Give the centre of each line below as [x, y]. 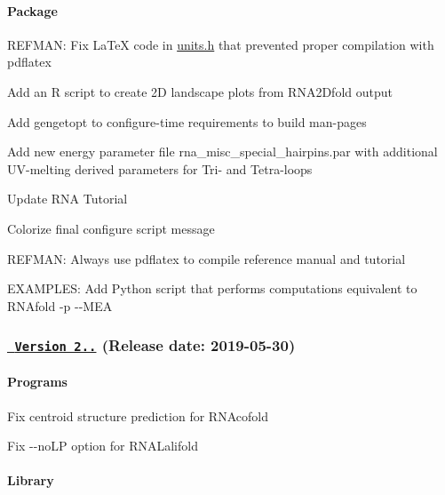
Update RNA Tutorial [68, 199]
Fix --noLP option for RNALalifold [103, 446]
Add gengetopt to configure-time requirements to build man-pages [187, 121]
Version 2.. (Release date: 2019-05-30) [155, 345]
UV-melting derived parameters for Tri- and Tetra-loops [160, 168]
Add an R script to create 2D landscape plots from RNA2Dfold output [200, 91]
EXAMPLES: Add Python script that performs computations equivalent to [212, 288]
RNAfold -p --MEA [60, 305]
